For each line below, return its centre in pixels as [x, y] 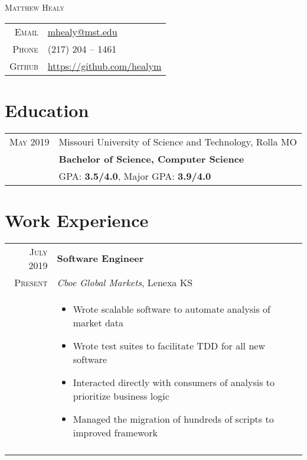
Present [31, 282]
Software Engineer [100, 258]
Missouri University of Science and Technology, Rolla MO [178, 141]
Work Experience [77, 220]
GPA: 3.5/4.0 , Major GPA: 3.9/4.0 [135, 176]
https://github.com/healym [104, 66]
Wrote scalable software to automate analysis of [172, 309]
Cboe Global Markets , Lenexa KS [125, 282]
